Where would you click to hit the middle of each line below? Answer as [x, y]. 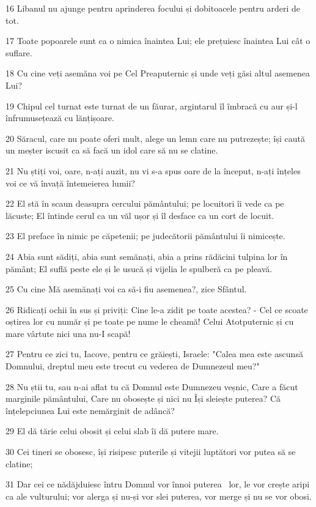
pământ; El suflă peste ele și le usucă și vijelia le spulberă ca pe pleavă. [139, 268]
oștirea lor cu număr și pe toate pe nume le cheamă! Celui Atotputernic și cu [150, 321]
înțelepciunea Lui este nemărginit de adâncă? [90, 410]
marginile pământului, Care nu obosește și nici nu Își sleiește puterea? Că [143, 398]
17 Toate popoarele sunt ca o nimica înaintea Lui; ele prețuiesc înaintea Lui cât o [158, 41]
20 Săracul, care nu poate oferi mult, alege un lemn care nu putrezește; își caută [155, 138]
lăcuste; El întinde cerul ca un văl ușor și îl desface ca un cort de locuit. [140, 215]
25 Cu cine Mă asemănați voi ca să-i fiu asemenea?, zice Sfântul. [126, 289]
